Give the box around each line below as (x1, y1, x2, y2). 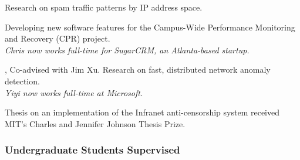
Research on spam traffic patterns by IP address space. (5, 1, 203, 13)
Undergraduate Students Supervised (5, 142, 180, 157)
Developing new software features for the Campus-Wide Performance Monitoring (5, 21, 295, 33)
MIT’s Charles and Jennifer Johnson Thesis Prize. (5, 117, 186, 130)
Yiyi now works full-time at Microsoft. (5, 86, 143, 98)
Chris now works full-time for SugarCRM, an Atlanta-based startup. (5, 43, 250, 56)
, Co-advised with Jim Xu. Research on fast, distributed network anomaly (5, 63, 271, 76)
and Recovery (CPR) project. (5, 32, 110, 45)
